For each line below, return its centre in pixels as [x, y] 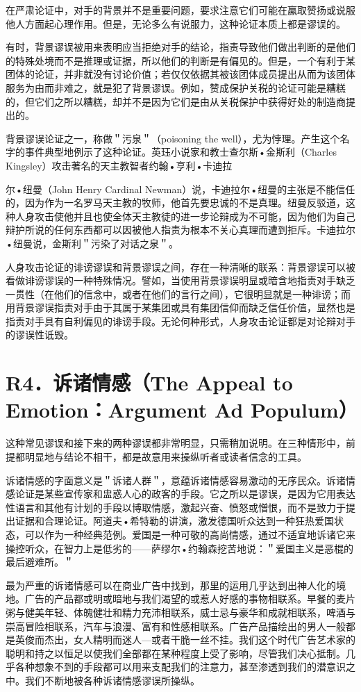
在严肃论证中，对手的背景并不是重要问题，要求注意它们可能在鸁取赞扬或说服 [180, 10]
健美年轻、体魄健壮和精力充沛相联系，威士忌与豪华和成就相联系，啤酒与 [190, 612]
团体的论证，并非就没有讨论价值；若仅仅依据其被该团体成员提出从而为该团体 [180, 74]
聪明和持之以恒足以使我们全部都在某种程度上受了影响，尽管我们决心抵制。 [176, 653]
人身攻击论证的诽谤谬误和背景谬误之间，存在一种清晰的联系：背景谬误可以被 [180, 266]
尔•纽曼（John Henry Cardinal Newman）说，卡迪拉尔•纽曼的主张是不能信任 [180, 189]
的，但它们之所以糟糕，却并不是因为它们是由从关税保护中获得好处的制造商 [176, 101]
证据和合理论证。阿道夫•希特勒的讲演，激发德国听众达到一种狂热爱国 [174, 521]
